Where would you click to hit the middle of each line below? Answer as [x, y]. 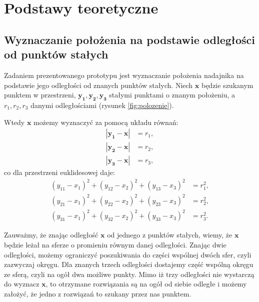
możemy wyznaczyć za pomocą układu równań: [106, 122]
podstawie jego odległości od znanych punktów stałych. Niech [98, 85]
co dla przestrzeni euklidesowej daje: [59, 172]
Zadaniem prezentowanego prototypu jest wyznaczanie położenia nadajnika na [124, 75]
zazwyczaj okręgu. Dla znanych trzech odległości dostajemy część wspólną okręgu [129, 264]
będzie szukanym [227, 85]
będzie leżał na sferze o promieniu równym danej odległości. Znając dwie [115, 245]
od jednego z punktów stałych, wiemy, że [170, 235]
